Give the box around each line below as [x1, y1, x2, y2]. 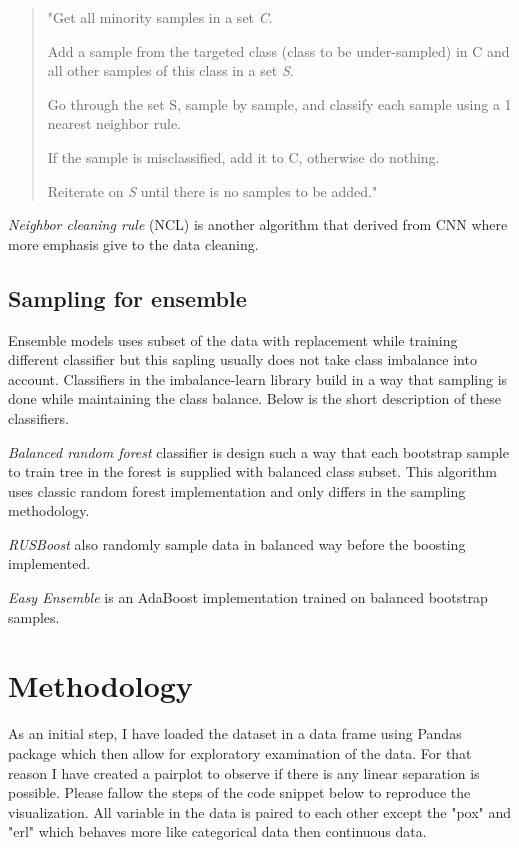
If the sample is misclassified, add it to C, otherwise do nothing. [47, 146, 440, 167]
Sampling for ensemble [8, 282, 247, 313]
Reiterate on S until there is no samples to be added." [47, 180, 378, 201]
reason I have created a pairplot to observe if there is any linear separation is [8, 762, 480, 783]
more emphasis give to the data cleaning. [8, 233, 259, 254]
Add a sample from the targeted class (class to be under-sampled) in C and [47, 40, 510, 61]
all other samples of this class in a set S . [47, 60, 294, 81]
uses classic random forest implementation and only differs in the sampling [8, 480, 466, 501]
